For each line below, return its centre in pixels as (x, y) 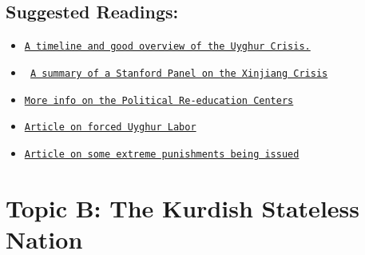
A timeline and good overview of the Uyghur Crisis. (167, 47)
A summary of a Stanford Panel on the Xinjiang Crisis (179, 73)
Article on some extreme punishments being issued (162, 154)
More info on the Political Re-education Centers (159, 100)
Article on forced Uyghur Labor (110, 127)
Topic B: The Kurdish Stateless (182, 207)
